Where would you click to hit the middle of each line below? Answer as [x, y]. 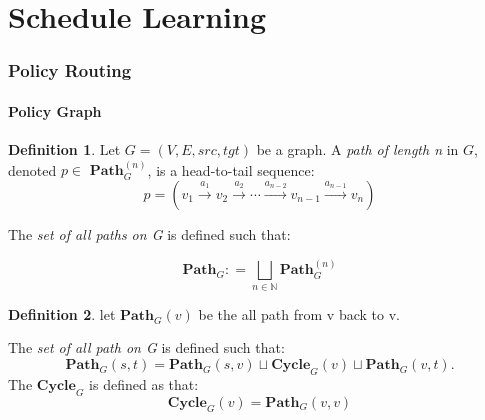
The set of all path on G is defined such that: [146, 347]
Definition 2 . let [62, 313]
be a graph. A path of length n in [357, 149]
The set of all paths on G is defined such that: [149, 234]
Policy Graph [55, 110]
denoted [32, 169]
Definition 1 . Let [64, 149]
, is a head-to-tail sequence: [231, 169]
